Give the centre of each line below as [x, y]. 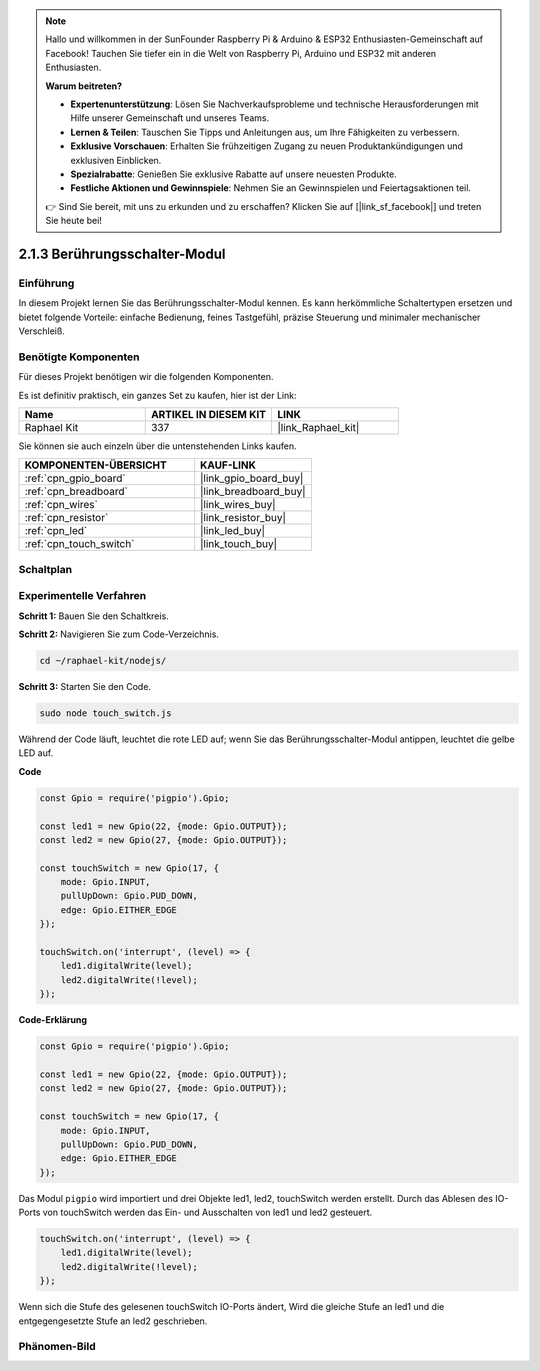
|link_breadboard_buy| [253, 492]
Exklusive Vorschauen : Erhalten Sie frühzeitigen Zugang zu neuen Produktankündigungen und [267, 146]
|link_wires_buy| [238, 505]
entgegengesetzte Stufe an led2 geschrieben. [113, 1321]
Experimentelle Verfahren [82, 596]
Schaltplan [45, 569]
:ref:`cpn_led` [56, 531]
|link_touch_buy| [239, 544]
